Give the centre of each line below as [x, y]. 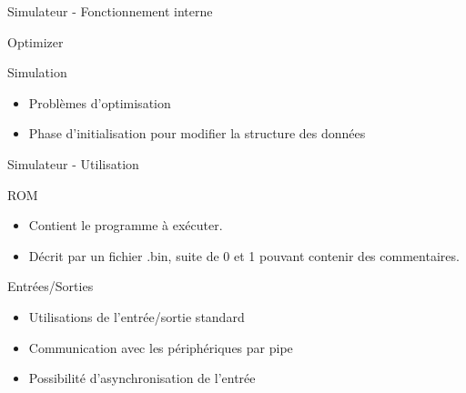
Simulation [37, 72]
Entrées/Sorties [51, 286]
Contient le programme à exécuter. [126, 225]
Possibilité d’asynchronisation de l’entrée [142, 378]
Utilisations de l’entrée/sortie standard [137, 316]
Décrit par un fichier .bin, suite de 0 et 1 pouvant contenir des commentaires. [244, 255]
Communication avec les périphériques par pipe [161, 347]
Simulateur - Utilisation [73, 163]
